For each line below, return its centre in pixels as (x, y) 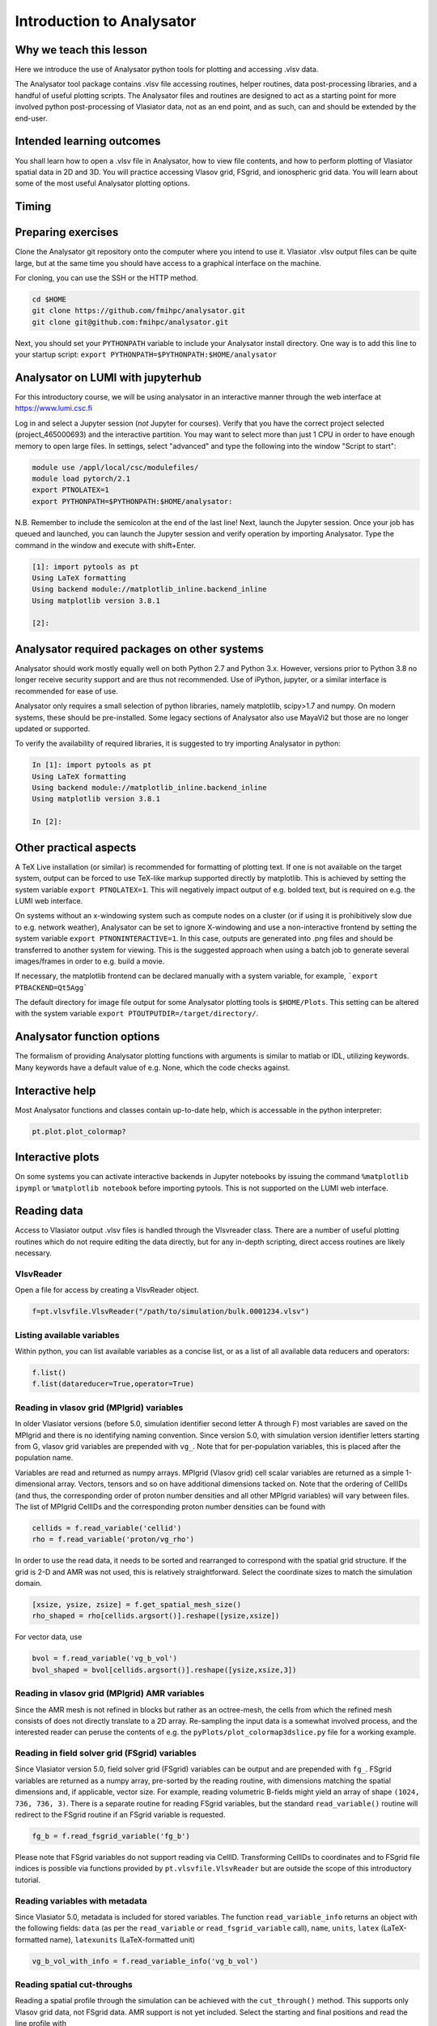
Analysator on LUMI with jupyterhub (108, 377)
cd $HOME (49, 299)
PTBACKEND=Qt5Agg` (51, 987)
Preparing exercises (67, 232)
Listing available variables (68, 1335)
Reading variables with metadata (81, 1900)
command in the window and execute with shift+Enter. (105, 545)
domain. (28, 1584)
